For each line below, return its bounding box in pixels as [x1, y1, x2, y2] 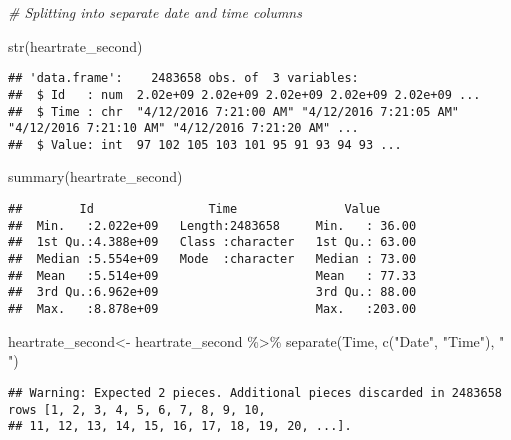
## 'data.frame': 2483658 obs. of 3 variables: [8, 71, 359, 86]
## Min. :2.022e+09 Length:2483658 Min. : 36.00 [8, 218, 417, 233]
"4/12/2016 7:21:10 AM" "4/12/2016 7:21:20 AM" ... [8, 121, 359, 136]
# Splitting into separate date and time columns [8, 2, 302, 22]
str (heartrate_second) [8, 35, 143, 56]
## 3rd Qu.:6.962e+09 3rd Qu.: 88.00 [8, 285, 417, 300]
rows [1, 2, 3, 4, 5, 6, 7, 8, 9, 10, [8, 402, 266, 417]
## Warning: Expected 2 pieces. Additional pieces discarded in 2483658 [8, 385, 502, 400]
